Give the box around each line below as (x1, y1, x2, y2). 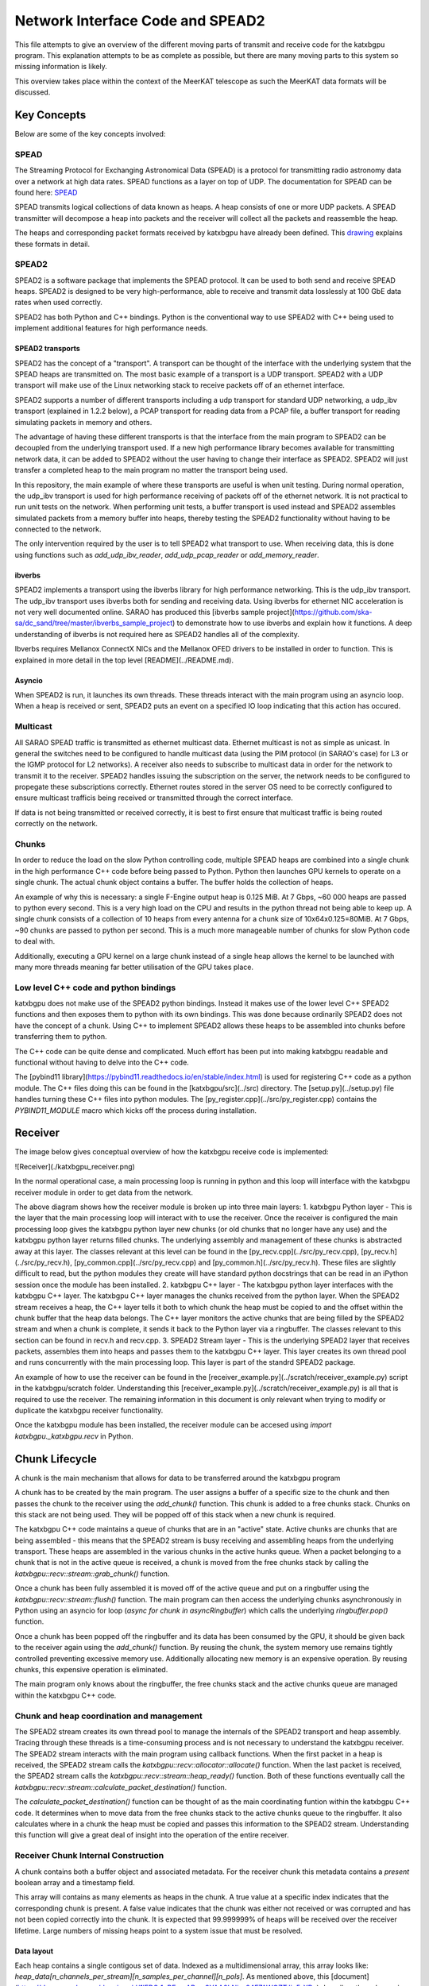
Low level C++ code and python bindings (14, 982, 176, 993)
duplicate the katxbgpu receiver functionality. (14, 1406, 164, 1416)
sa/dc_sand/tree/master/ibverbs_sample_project (14, 618, 173, 628)
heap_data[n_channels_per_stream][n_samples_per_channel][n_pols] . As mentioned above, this (14, 1972, 330, 1981)
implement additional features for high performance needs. (14, 323, 208, 333)
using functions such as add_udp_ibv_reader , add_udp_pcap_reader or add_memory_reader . (14, 550, 319, 559)
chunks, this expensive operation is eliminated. (14, 1664, 168, 1674)
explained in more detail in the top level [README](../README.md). (14, 655, 234, 665)
